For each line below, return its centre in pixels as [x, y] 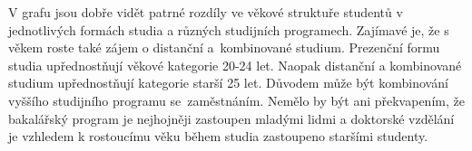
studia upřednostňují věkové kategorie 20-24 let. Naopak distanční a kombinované [235, 65]
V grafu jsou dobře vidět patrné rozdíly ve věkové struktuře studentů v [206, 12]
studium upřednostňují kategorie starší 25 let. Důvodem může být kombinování [228, 83]
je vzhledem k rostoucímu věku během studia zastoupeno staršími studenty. [218, 136]
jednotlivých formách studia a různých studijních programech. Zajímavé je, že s [229, 29]
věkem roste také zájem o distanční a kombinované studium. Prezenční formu [224, 47]
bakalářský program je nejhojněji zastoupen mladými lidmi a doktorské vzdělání [231, 118]
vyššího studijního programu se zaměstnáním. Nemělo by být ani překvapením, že [236, 100]
